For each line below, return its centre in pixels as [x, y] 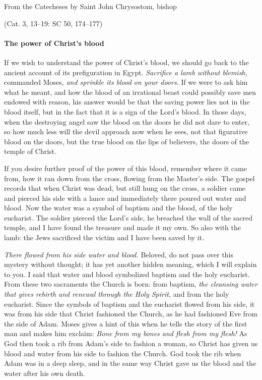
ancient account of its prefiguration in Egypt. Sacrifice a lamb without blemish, [126, 72]
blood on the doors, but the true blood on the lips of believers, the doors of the [127, 141]
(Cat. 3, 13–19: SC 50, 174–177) [53, 23]
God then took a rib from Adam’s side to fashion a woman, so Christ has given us [131, 343]
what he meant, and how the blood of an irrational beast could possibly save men [130, 92]
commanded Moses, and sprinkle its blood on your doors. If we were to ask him [126, 82]
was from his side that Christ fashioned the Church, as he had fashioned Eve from [131, 314]
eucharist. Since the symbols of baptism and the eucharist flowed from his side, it [129, 304]
